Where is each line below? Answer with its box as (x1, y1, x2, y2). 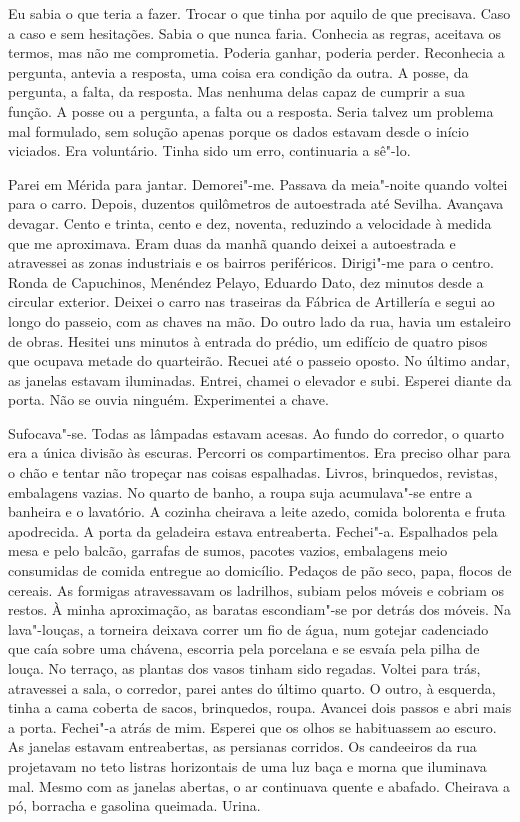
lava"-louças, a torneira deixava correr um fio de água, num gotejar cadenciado (8, 618, 489, 639)
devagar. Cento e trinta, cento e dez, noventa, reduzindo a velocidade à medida (8, 212, 492, 233)
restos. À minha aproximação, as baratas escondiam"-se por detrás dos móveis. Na (8, 599, 512, 620)
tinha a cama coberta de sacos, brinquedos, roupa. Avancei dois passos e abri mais (8, 697, 512, 718)
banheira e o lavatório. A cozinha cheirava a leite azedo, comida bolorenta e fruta (8, 501, 506, 522)
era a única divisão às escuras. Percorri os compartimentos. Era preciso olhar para (8, 442, 511, 463)
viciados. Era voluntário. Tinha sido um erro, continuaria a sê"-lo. (8, 140, 411, 161)
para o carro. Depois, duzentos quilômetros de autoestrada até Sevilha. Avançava (8, 193, 504, 214)
